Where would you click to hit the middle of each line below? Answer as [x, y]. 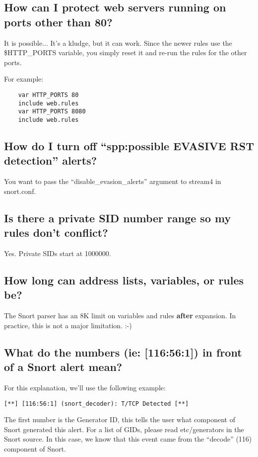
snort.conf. [20, 191]
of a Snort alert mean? [63, 367]
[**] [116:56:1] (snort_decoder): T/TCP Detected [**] [97, 404]
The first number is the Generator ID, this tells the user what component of [120, 419]
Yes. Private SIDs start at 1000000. [58, 253]
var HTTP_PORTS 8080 [52, 112]
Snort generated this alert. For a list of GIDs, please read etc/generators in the [124, 429]
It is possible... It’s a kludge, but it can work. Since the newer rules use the [118, 43]
